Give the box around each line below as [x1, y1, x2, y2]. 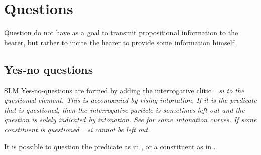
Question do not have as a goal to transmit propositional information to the [4, 27, 238, 38]
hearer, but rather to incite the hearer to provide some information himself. [4, 37, 236, 47]
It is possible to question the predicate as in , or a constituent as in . [4, 141, 216, 151]
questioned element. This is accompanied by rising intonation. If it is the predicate [4, 95, 257, 105]
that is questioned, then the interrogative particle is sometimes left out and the [4, 104, 245, 115]
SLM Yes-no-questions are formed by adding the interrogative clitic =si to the [4, 85, 244, 95]
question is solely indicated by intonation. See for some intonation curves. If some [4, 114, 257, 125]
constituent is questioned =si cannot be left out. [4, 124, 150, 135]
